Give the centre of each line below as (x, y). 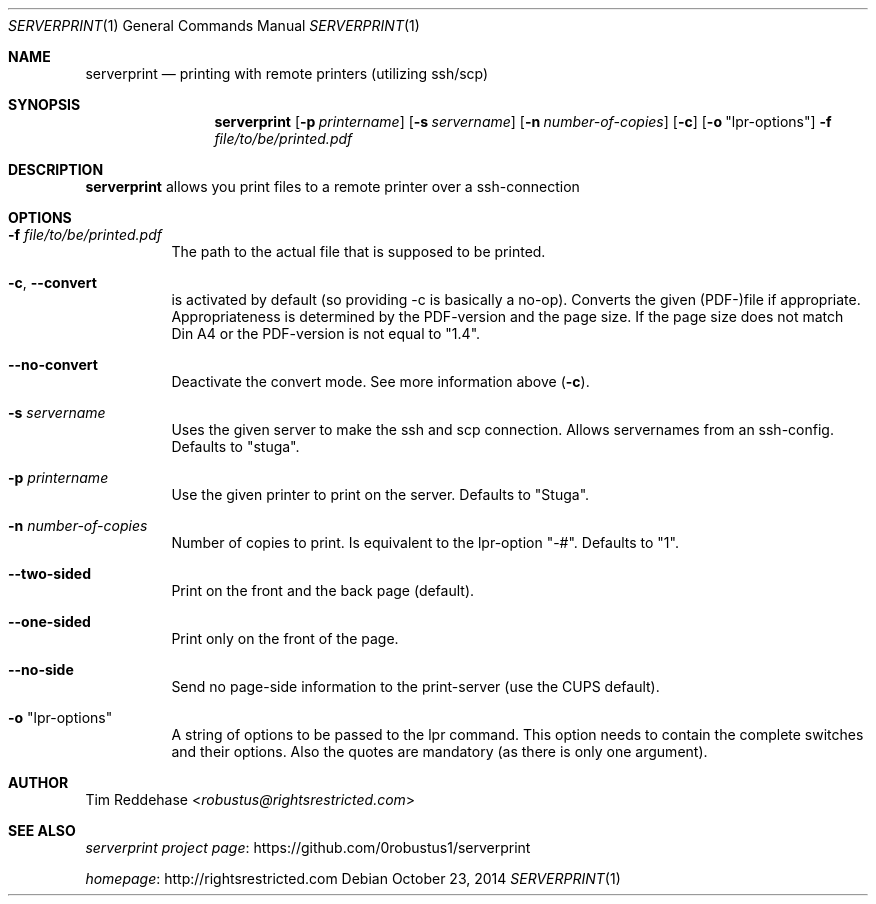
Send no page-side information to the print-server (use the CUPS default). (415, 686)
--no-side (41, 669)
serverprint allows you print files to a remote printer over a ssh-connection (332, 186)
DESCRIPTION (56, 169)
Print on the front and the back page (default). (323, 590)
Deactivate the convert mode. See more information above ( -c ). (380, 381)
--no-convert (53, 364)
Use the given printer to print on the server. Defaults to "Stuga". (380, 494)
